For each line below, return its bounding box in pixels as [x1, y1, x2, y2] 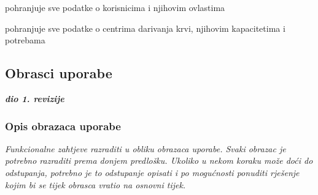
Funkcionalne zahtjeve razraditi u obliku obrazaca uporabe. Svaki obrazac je [5, 142, 286, 155]
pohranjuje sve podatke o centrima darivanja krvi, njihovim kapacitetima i [5, 21, 285, 34]
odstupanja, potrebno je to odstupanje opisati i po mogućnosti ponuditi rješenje [5, 166, 300, 178]
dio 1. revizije [5, 92, 64, 105]
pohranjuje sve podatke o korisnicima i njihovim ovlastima [5, 1, 225, 13]
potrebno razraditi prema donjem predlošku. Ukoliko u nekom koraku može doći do [5, 154, 313, 167]
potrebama [5, 34, 45, 46]
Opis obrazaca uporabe [5, 118, 121, 133]
